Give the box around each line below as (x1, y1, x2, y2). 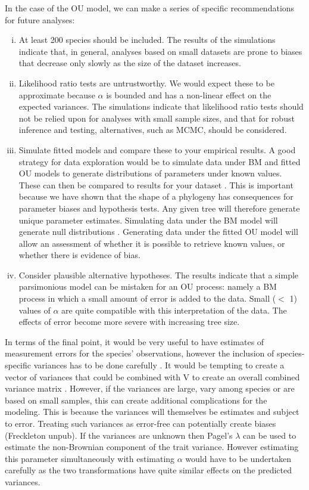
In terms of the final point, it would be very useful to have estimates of (5, 335, 264, 348)
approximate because (18, 88, 95, 101)
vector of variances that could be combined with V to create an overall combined (5, 370, 300, 383)
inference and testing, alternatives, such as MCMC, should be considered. (18, 123, 287, 136)
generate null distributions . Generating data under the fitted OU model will (18, 225, 298, 238)
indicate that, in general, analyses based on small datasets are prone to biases (18, 45, 302, 57)
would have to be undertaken (185, 452, 292, 464)
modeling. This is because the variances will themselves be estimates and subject (5, 405, 299, 418)
